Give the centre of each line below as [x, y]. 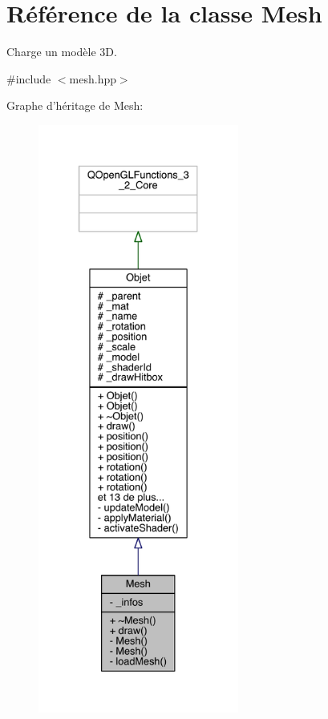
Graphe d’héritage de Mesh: [75, 105]
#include [29, 78]
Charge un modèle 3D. [62, 52]
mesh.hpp [93, 78]
